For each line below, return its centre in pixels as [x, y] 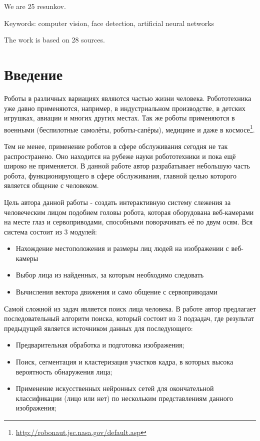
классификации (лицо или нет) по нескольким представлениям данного [124, 398]
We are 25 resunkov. [35, 6]
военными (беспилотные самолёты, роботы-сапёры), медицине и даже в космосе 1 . [129, 128]
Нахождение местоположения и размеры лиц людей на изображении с [122, 248]
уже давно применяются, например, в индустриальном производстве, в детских [125, 108]
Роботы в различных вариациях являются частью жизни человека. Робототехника [128, 98]
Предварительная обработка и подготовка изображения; [100, 345]
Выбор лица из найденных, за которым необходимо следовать [110, 275]
